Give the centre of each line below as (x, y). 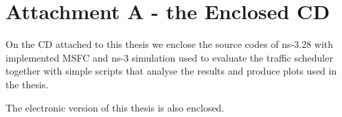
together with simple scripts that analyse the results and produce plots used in (171, 71)
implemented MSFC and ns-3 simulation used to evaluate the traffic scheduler (169, 57)
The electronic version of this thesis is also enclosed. (115, 107)
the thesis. (27, 84)
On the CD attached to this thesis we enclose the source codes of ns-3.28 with (170, 44)
